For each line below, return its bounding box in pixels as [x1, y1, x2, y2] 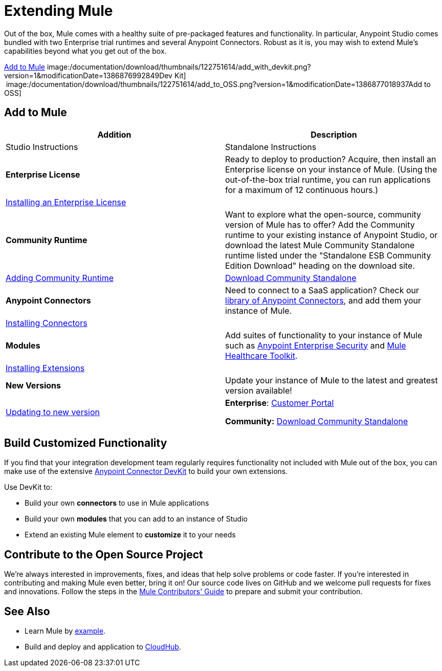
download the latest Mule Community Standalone [225, 240, 415, 250]
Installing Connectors [6, 317, 87, 328]
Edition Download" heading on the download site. [225, 260, 415, 271]
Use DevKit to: [4, 483, 53, 492]
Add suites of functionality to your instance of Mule [225, 330, 423, 340]
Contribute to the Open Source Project [4, 548, 203, 561]
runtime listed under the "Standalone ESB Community [225, 250, 431, 261]
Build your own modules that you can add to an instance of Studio [25, 514, 248, 524]
